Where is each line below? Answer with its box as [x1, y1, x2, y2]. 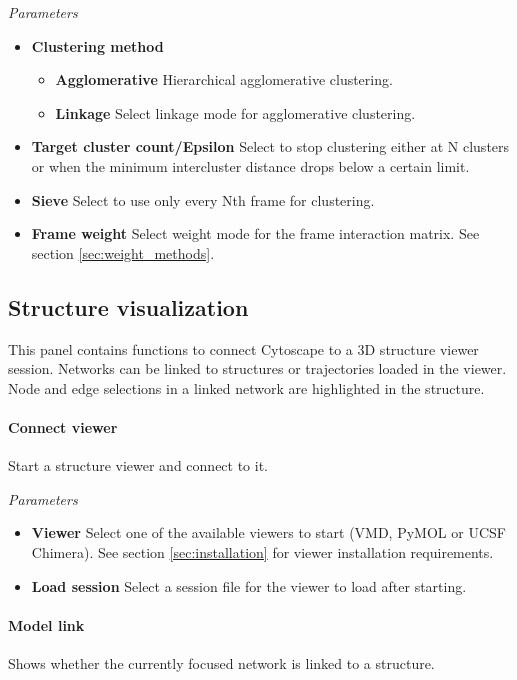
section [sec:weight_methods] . [31, 242, 215, 263]
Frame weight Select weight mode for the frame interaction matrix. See [31, 223, 480, 244]
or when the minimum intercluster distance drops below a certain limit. [31, 155, 470, 176]
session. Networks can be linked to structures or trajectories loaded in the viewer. [8, 358, 507, 379]
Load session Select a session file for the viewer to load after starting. [31, 575, 467, 596]
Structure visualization [8, 291, 249, 322]
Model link [8, 614, 85, 635]
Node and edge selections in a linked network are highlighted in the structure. [8, 377, 485, 398]
